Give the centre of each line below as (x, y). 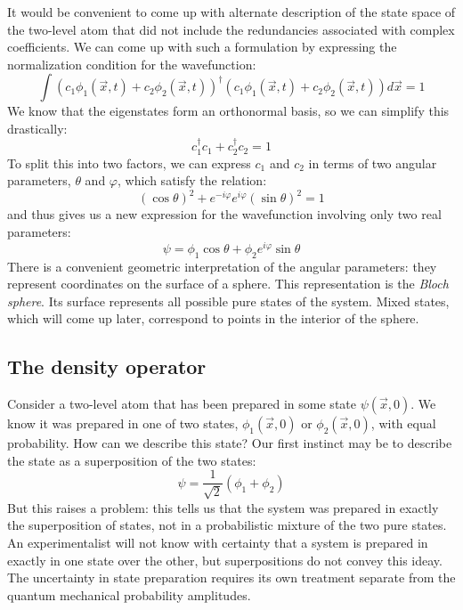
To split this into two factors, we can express (129, 163)
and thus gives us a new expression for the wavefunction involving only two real (224, 214)
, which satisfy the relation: (192, 180)
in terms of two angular (373, 163)
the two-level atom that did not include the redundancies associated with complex (231, 29)
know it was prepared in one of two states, (123, 423)
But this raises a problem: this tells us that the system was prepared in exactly (223, 507)
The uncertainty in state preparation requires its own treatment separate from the (231, 577)
